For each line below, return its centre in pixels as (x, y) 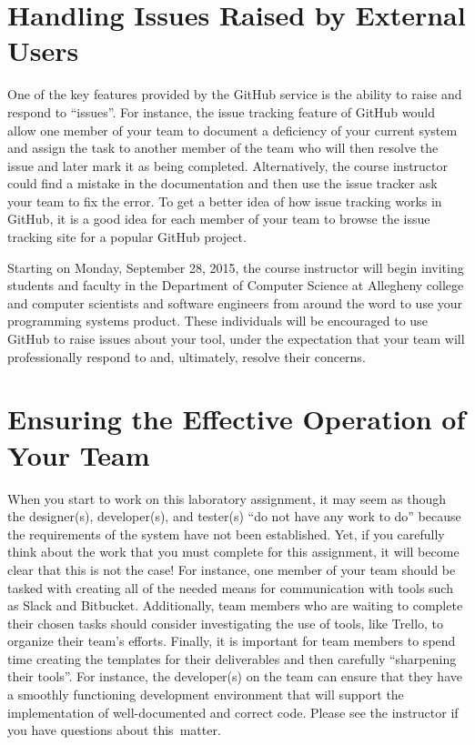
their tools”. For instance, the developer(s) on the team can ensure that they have (235, 676)
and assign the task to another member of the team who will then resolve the (223, 148)
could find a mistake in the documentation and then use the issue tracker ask (222, 183)
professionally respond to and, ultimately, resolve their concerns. (187, 356)
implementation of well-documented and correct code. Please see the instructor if (233, 712)
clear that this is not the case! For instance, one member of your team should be (232, 569)
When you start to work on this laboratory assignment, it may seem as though (227, 498)
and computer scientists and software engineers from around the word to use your (235, 302)
